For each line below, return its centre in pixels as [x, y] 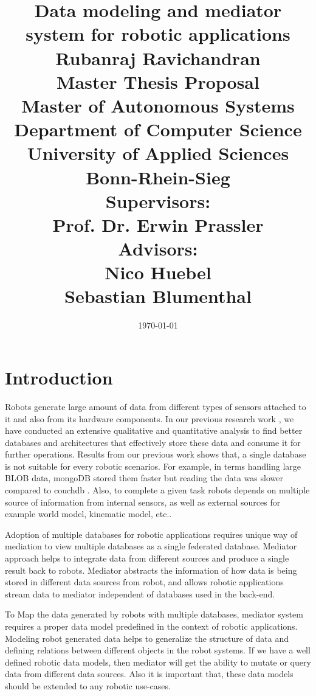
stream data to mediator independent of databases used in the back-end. [140, 593]
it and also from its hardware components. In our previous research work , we [149, 418]
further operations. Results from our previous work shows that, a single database [156, 454]
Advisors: [158, 249]
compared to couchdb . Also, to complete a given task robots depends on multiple [157, 490]
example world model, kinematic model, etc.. [88, 514]
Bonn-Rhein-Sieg [158, 177]
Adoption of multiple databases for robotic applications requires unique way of [151, 534]
